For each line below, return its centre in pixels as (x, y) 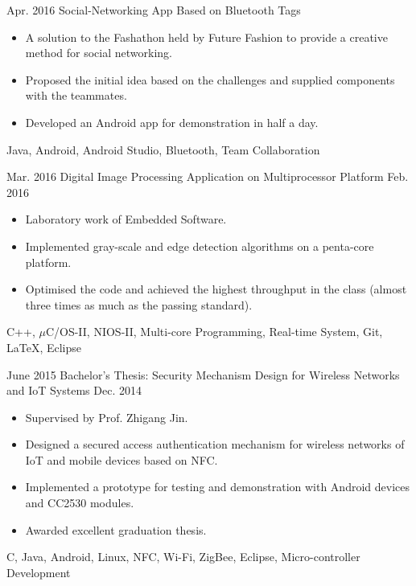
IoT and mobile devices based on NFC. (122, 459)
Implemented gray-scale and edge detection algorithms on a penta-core (200, 246)
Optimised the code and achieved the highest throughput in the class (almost (216, 289)
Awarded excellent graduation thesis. (116, 529)
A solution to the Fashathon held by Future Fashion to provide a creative (206, 37)
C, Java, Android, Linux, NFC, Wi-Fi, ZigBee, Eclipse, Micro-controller (183, 557)
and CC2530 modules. (80, 503)
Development (39, 572)
